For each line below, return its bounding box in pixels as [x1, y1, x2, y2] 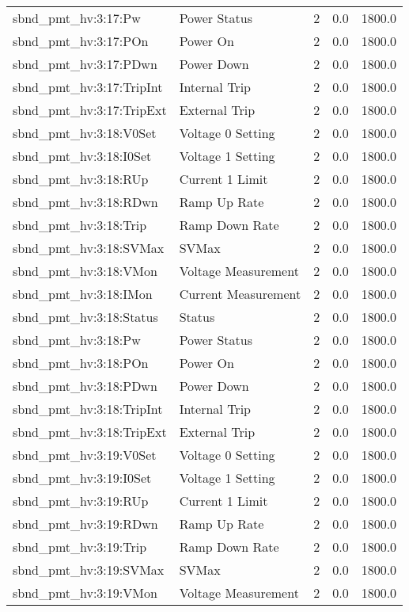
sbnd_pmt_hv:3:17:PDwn [13, 55, 157, 73]
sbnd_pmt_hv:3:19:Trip [13, 537, 147, 556]
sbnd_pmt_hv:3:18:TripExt [13, 423, 167, 441]
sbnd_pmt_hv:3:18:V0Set [13, 124, 157, 142]
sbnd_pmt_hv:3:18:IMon [13, 285, 153, 303]
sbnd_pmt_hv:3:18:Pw [13, 331, 141, 349]
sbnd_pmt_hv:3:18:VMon [13, 262, 157, 280]
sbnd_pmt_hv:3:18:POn [13, 354, 149, 372]
